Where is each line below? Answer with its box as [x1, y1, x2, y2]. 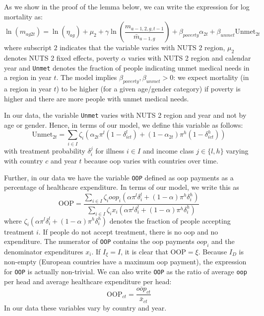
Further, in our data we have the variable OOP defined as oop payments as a [4, 172, 234, 182]
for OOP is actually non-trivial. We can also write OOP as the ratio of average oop [4, 266, 247, 276]
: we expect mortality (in [173, 72, 249, 82]
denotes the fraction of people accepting [109, 215, 231, 226]
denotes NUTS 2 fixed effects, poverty [4, 52, 119, 63]
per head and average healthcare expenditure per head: [4, 276, 172, 286]
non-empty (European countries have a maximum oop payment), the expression [4, 256, 247, 267]
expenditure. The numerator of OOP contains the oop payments [4, 236, 195, 246]
